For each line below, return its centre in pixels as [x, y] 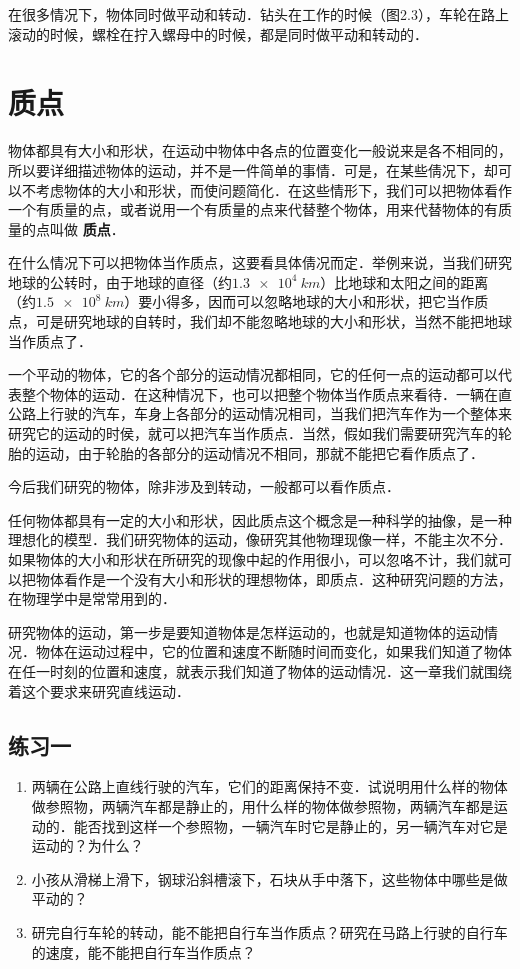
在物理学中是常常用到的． [92, 598]
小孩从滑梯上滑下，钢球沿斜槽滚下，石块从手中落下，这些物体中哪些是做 [269, 878]
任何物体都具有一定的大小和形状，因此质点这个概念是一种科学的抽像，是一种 [260, 519]
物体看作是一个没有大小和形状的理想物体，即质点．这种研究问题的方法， [273, 578]
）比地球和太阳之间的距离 [404, 281]
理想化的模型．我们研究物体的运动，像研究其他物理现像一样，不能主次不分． [260, 539]
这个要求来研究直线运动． [105, 690]
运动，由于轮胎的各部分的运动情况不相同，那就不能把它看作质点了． [259, 452]
